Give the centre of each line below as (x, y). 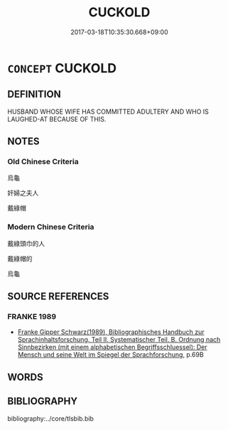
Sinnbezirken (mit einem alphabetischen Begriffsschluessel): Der (112, 347)
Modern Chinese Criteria (51, 227)
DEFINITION (34, 94)
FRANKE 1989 (32, 317)
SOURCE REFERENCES (58, 297)
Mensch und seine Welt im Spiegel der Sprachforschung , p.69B (110, 355)
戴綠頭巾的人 (26, 243)
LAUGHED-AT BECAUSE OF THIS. (57, 119)
